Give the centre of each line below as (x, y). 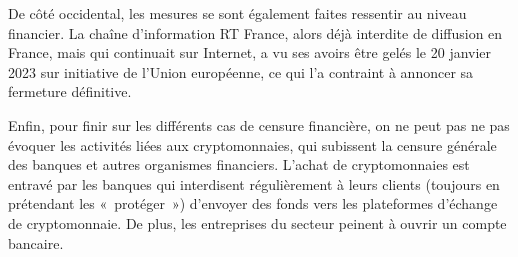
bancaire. (36, 242)
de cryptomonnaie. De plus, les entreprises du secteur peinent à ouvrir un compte (257, 222)
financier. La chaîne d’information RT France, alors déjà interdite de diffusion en (255, 32)
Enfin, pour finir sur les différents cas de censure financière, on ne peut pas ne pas (259, 124)
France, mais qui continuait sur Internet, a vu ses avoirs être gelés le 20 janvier (250, 52)
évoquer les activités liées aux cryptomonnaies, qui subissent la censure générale (252, 144)
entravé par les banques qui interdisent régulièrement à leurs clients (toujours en (254, 183)
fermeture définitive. (70, 91)
